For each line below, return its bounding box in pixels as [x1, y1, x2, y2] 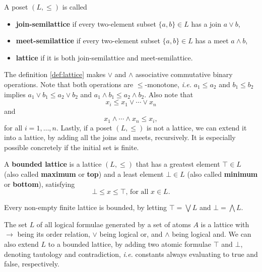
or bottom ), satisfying [4, 178, 75, 189]
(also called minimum [187, 169, 258, 179]
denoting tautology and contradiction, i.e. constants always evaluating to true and [4, 248, 258, 259]
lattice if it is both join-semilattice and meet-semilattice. [16, 52, 193, 62]
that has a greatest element [136, 159, 220, 169]
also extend [4, 239, 39, 249]
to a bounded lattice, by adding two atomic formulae [48, 239, 212, 249]
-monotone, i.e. [145, 79, 191, 89]
